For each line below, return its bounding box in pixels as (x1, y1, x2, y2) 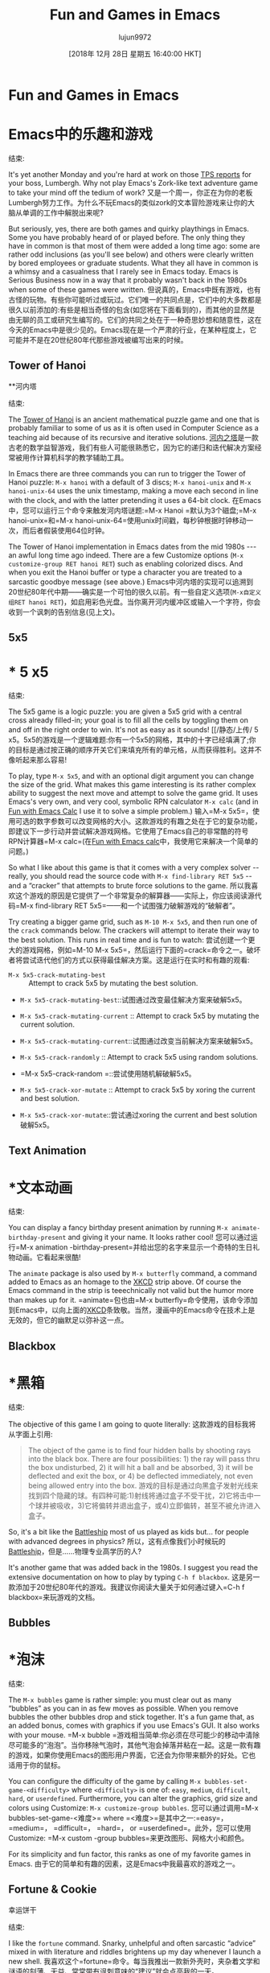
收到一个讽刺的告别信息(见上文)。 (8, 607, 120, 616)
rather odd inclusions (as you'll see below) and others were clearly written (8, 249, 255, 259)
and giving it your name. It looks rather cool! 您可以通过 (67, 1233, 252, 1242)
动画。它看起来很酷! (14, 1253, 82, 1262)
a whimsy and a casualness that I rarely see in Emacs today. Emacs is (8, 266, 239, 276)
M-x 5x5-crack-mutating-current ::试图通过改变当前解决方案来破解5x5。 (19, 1036, 257, 1046)
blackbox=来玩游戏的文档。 (8, 1592, 100, 1602)
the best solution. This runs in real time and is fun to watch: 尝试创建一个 (8, 935, 249, 945)
